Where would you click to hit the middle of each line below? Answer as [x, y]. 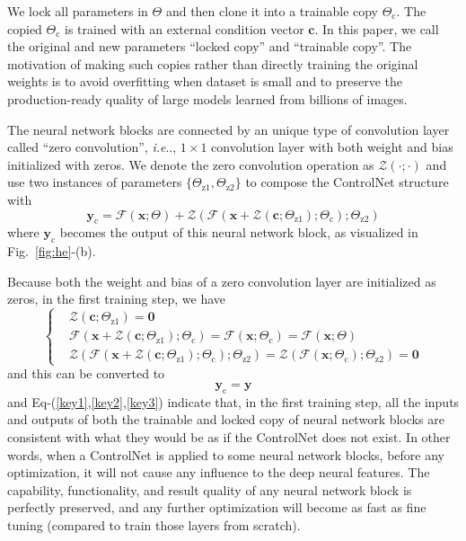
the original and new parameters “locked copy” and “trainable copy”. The [210, 46]
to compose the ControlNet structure [347, 182]
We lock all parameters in [78, 11]
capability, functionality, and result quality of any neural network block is [210, 489]
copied [25, 28]
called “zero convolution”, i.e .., [92, 147]
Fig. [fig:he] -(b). [52, 251]
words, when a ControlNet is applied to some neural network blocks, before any [226, 454]
